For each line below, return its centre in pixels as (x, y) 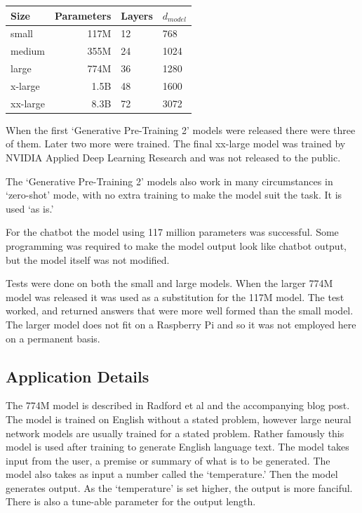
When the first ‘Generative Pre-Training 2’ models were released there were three (181, 129)
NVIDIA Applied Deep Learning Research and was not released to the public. (173, 157)
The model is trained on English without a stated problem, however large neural (179, 419)
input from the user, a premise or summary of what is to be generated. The (168, 460)
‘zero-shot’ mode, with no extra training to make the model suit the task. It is (174, 195)
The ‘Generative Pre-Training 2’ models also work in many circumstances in (169, 181)
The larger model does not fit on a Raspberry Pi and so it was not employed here (181, 324)
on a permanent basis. (53, 338)
